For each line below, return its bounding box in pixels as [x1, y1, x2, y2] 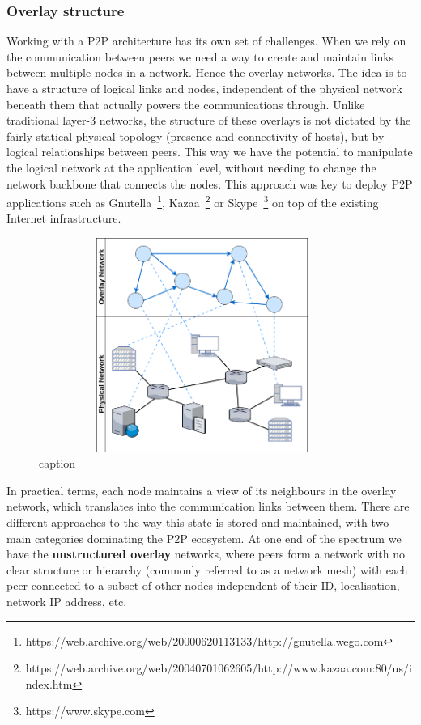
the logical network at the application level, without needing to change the [6, 159, 376, 176]
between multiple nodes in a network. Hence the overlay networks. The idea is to [6, 64, 407, 81]
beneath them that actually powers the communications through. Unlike [6, 95, 365, 112]
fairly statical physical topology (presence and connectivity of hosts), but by [6, 127, 385, 144]
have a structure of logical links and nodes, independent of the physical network [6, 80, 402, 96]
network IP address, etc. [6, 592, 127, 609]
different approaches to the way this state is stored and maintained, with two [6, 513, 389, 530]
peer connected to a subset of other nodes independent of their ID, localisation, [6, 577, 400, 594]
